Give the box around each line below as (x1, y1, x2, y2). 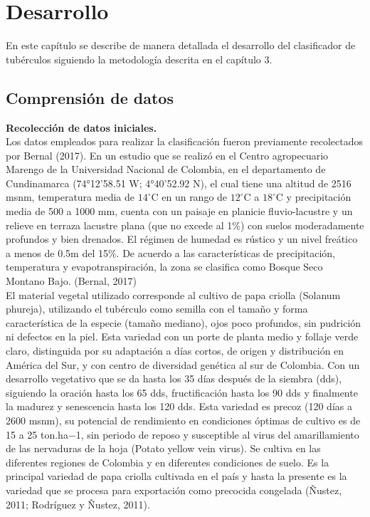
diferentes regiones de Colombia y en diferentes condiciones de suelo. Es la (6, 454, 329, 469)
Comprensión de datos (6, 86, 174, 108)
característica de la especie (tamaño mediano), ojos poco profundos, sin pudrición (6, 315, 361, 330)
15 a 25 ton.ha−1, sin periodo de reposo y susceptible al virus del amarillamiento (6, 427, 359, 442)
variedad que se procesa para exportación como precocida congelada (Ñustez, (6, 482, 342, 497)
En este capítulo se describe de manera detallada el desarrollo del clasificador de (6, 38, 356, 53)
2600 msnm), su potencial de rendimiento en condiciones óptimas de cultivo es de (6, 412, 361, 427)
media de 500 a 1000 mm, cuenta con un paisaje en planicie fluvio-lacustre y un (6, 204, 353, 219)
